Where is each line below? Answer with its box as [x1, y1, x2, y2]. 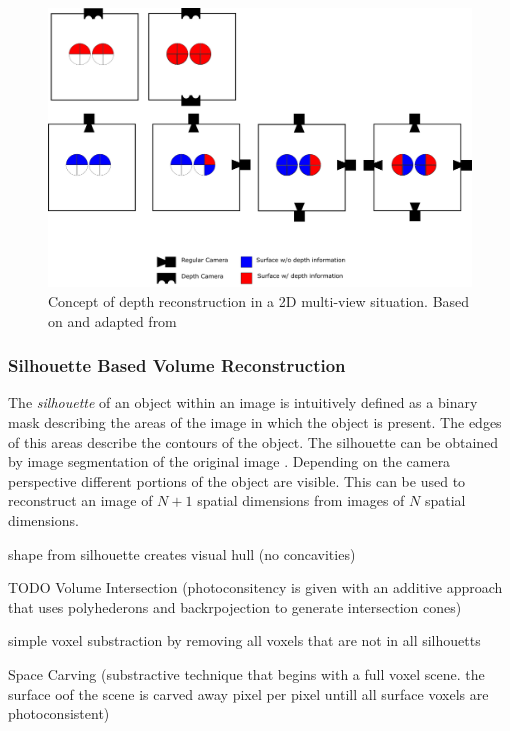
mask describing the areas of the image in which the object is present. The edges [8, 412, 502, 433]
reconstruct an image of [8, 490, 153, 511]
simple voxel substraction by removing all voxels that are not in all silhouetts [8, 630, 481, 651]
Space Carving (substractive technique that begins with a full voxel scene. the [8, 664, 485, 685]
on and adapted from [48, 310, 177, 331]
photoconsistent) [8, 703, 110, 724]
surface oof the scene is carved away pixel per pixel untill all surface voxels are [8, 683, 489, 704]
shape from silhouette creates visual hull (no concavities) [8, 543, 356, 564]
